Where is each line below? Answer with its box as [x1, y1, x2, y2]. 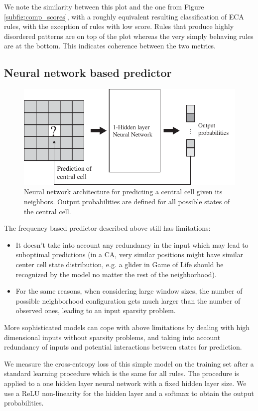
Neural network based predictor [4, 65, 172, 80]
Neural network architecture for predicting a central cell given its [24, 186, 223, 197]
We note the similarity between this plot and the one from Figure [4, 1, 204, 11]
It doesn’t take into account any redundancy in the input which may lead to [15, 239, 249, 250]
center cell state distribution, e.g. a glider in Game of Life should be [15, 259, 224, 270]
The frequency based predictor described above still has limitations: [4, 223, 211, 233]
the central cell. [24, 206, 71, 216]
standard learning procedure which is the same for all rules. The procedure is [4, 368, 240, 379]
